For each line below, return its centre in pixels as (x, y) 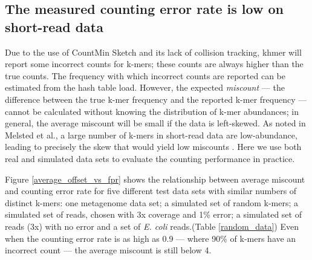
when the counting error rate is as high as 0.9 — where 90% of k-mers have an (151, 238)
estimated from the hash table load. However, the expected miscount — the (145, 87)
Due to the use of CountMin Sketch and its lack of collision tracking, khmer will (153, 52)
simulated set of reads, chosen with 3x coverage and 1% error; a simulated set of (153, 214)
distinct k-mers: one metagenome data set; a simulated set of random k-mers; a (152, 202)
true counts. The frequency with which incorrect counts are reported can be (145, 75)
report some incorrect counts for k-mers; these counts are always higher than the (154, 64)
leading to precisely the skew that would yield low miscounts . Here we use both (153, 147)
